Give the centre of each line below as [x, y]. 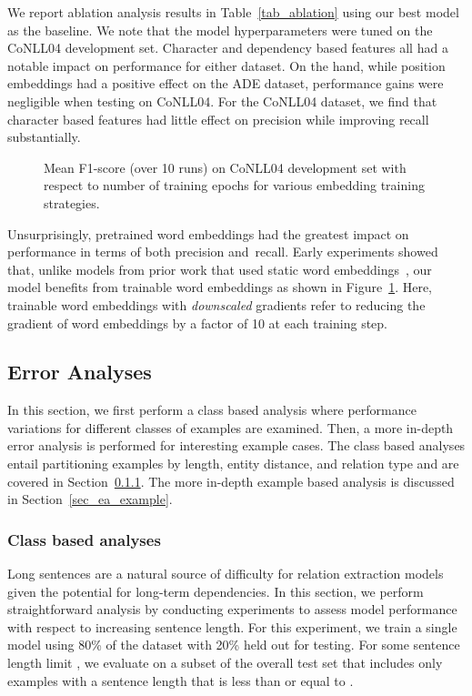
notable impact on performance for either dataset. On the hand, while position [226, 65]
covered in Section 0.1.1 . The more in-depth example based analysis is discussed [231, 481]
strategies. [72, 202]
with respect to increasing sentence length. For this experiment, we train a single [232, 626]
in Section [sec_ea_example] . [90, 499]
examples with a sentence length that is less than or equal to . [181, 680]
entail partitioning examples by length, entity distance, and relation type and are [233, 464]
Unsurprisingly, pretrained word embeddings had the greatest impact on [208, 233]
